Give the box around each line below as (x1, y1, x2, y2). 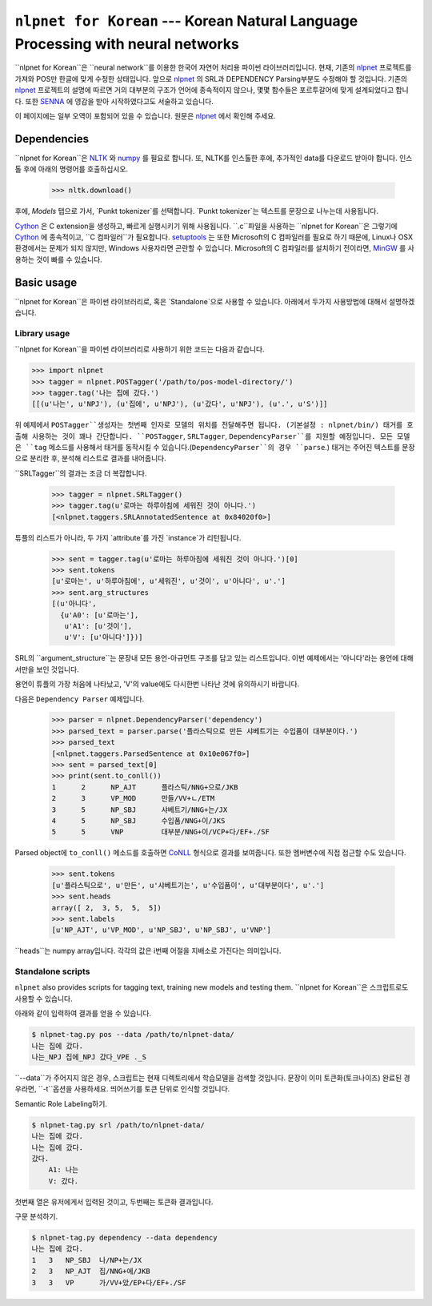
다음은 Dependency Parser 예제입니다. (14, 693, 145, 704)
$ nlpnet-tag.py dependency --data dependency (31, 1233, 218, 1243)
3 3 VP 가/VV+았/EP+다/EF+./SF (31, 1278, 186, 1287)
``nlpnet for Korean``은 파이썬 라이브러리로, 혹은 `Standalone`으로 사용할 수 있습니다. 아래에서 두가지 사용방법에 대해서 (14, 296, 387, 306)
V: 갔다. (48, 1176, 79, 1185)
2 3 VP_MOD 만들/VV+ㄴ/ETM (51, 794, 215, 803)
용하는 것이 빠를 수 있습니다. (14, 255, 103, 264)
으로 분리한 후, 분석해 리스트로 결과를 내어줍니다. (14, 453, 167, 464)
